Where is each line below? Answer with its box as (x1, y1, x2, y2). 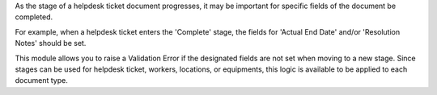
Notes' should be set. (15, 39, 87, 48)
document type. (15, 76, 68, 85)
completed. (15, 12, 53, 22)
